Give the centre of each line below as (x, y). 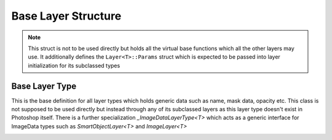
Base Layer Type (44, 86)
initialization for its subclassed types (74, 65)
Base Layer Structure (66, 16)
